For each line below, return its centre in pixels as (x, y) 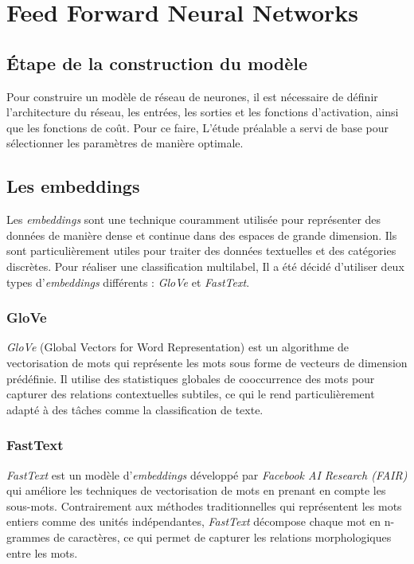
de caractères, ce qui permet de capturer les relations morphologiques (223, 537)
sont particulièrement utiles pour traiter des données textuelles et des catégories (201, 251)
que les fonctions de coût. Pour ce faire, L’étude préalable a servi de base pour (197, 127)
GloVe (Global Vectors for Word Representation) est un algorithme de (178, 347)
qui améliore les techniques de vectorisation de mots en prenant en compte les (196, 490)
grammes (28, 537)
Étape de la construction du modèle (157, 63)
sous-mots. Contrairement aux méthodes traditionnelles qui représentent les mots (204, 505)
